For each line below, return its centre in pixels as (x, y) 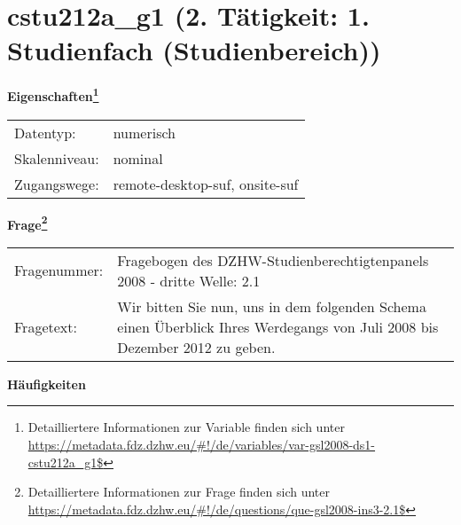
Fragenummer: (59, 270)
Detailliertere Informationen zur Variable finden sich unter (186, 427)
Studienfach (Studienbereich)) (194, 50)
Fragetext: (46, 326)
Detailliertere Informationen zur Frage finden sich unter (179, 492)
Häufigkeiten (47, 384)
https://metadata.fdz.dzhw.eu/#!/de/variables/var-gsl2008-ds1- (202, 444)
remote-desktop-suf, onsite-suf (206, 184)
